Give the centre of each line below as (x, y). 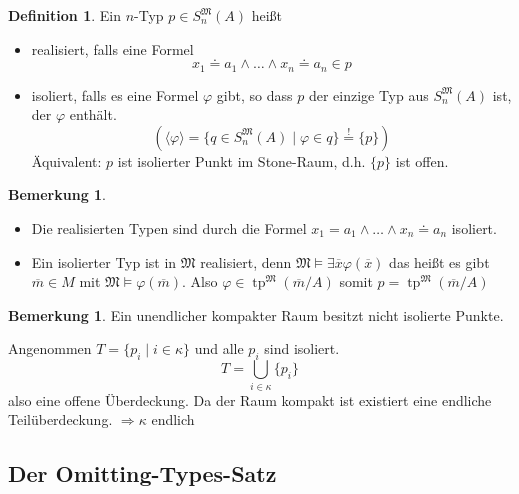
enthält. (93, 114)
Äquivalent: (66, 160)
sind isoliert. (302, 348)
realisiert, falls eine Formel (112, 48)
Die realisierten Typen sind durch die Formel (169, 228)
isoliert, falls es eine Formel (115, 94)
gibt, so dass (254, 94)
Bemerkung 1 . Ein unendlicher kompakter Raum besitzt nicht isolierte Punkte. (256, 314)
